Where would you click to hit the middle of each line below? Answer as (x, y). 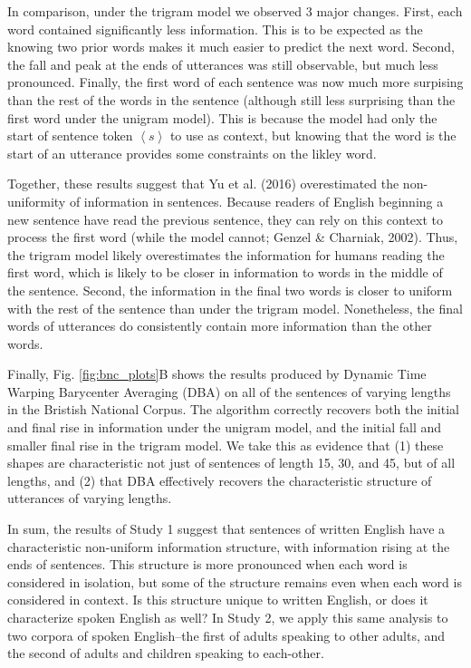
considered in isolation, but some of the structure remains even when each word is (235, 581)
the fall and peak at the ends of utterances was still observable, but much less (223, 64)
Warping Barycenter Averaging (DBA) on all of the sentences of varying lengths (229, 391)
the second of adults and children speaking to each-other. (166, 653)
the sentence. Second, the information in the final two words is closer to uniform (230, 290)
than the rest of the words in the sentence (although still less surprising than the (231, 99)
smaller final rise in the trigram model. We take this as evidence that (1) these (226, 445)
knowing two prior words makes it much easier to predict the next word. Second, (231, 47)
